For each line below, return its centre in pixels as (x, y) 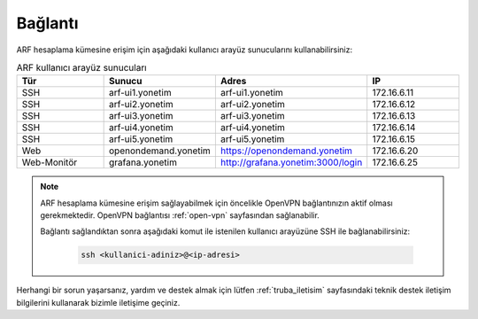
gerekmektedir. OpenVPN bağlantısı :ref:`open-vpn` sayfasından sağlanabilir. (180, 215)
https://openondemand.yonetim (286, 151)
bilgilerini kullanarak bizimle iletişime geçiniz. (98, 302)
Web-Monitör (50, 162)
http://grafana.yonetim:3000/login (291, 162)
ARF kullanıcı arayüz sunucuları (81, 68)
